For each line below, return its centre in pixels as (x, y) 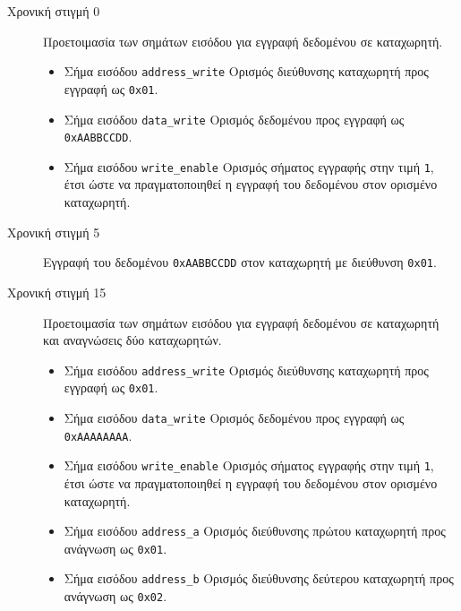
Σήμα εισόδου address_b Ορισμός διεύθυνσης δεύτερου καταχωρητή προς (259, 578)
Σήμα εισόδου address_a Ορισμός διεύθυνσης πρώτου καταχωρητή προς (255, 531)
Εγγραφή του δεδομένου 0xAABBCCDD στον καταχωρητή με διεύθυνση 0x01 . (240, 262)
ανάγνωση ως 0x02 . (115, 596)
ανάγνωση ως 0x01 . (115, 548)
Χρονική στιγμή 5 (54, 232)
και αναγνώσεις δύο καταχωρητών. (132, 340)
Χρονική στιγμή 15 (57, 292)
